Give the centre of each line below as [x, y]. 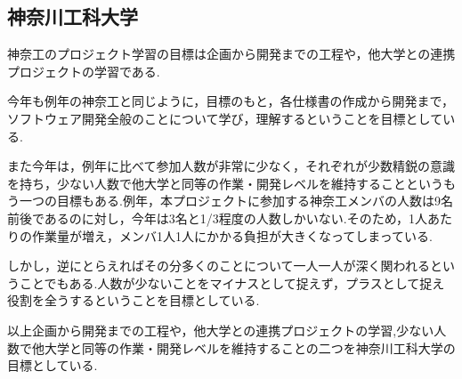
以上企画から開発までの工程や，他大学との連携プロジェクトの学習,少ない [221, 330]
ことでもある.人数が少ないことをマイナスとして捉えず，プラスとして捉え [232, 282]
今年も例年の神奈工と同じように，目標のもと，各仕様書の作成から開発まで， [231, 101]
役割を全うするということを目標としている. [134, 300]
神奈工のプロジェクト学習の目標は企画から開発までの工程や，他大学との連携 [231, 54]
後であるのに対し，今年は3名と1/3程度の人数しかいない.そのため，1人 [223, 218]
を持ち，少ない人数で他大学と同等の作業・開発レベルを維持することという [225, 183]
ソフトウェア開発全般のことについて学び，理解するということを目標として [225, 118]
